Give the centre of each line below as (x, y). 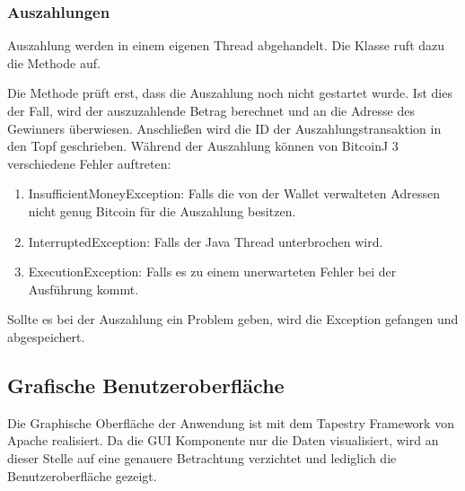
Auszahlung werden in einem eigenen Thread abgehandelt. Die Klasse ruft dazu (226, 45)
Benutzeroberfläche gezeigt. (82, 475)
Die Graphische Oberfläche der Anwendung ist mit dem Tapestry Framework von (231, 422)
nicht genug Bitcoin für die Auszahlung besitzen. (162, 210)
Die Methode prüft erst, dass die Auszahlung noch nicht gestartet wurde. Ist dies (230, 93)
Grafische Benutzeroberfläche (146, 385)
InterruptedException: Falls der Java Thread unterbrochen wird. (206, 241)
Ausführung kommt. (83, 289)
